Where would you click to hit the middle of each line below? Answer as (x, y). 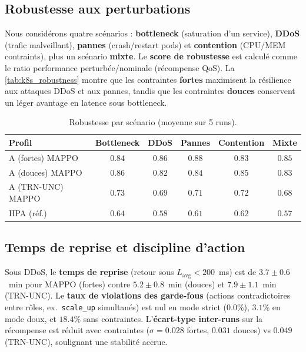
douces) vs (252, 330)
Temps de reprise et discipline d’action (125, 247)
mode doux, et (31, 318)
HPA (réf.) (28, 212)
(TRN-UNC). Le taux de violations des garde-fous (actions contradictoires (148, 295)
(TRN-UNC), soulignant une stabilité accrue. (86, 341)
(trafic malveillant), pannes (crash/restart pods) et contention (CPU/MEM (145, 44)
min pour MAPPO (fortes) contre (69, 284)
